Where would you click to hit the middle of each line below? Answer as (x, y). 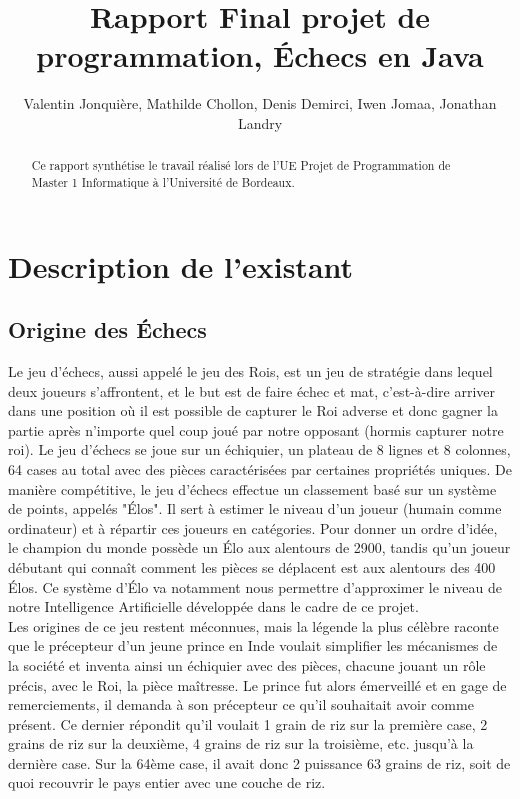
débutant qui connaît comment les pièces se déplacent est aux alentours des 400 (252, 566)
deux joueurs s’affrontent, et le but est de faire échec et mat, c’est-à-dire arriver (252, 390)
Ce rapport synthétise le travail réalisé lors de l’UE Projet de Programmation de (241, 165)
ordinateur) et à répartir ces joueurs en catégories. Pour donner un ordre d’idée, (253, 527)
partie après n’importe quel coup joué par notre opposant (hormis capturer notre (256, 429)
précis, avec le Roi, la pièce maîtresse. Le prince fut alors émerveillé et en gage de (257, 684)
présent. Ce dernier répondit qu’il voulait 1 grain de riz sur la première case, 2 (248, 723)
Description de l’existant (181, 265)
